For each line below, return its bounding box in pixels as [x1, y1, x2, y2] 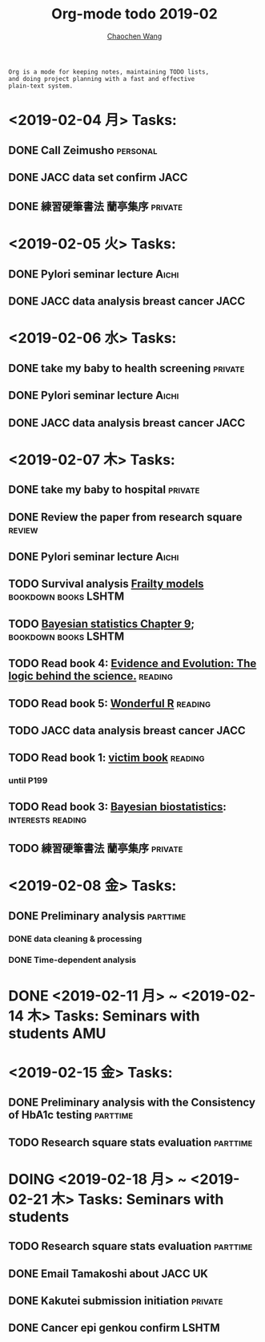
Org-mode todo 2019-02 [51, 5, 218, 23]
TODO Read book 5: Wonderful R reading [8, 697, 211, 710]
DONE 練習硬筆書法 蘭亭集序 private [8, 200, 183, 213]
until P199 [8, 775, 48, 786]
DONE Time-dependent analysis [8, 955, 137, 966]
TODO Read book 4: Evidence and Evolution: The [8, 657, 257, 670]
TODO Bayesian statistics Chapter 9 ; [8, 616, 195, 630]
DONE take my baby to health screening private [8, 362, 245, 375]
